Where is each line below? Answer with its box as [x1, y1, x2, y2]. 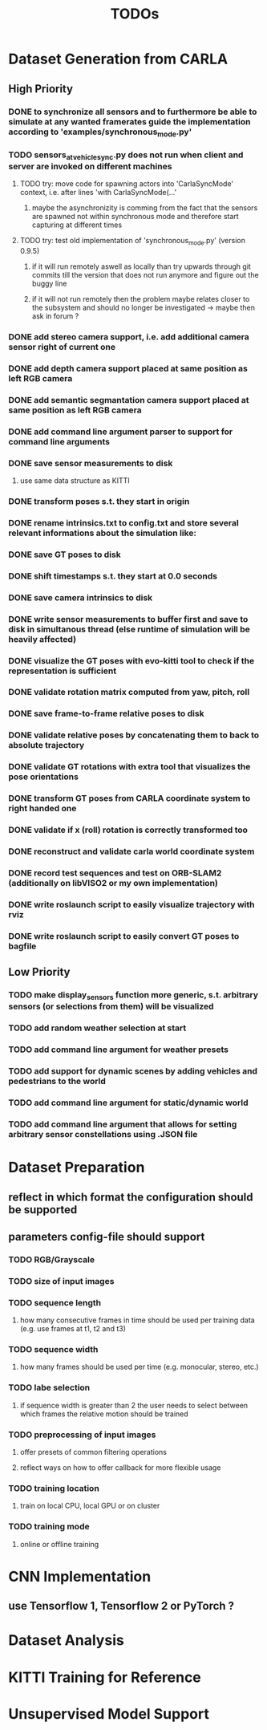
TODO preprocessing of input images [8, 1429, 156, 1440]
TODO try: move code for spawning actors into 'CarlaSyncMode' [19, 179, 234, 189]
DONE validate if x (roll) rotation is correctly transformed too [8, 824, 249, 835]
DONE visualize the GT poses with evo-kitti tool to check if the [8, 655, 255, 666]
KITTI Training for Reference [8, 1668, 202, 1686]
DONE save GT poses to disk [8, 549, 122, 560]
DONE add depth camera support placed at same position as [8, 363, 249, 374]
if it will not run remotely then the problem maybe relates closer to [31, 294, 250, 304]
